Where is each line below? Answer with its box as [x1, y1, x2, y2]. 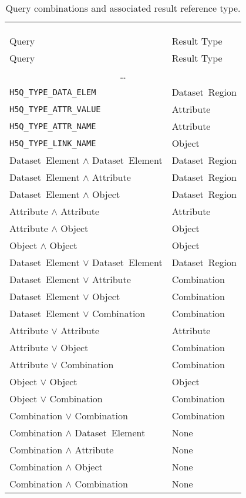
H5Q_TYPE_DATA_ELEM [9, 87, 96, 97]
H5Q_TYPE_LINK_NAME [9, 138, 96, 148]
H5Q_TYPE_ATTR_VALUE [9, 104, 101, 114]
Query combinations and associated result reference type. [5, 1, 241, 15]
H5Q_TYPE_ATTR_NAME [9, 121, 96, 131]
